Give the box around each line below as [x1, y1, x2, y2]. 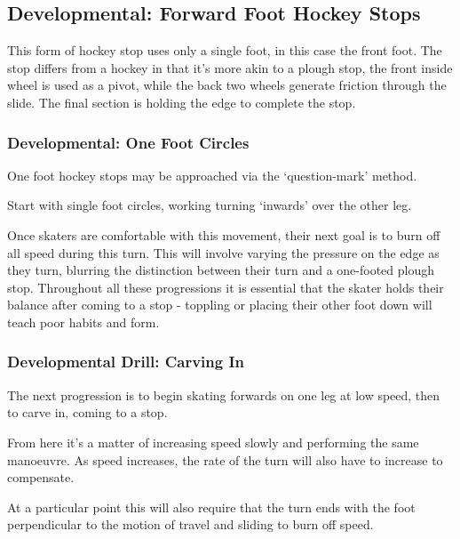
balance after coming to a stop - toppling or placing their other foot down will [7, 295, 432, 314]
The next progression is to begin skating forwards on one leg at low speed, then [7, 385, 440, 404]
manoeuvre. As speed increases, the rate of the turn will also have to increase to [7, 450, 443, 469]
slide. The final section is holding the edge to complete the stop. [7, 93, 356, 111]
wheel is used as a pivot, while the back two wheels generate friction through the [7, 76, 447, 94]
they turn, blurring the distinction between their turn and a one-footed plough [7, 261, 435, 279]
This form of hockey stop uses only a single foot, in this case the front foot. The [7, 41, 442, 60]
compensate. [7, 468, 75, 487]
